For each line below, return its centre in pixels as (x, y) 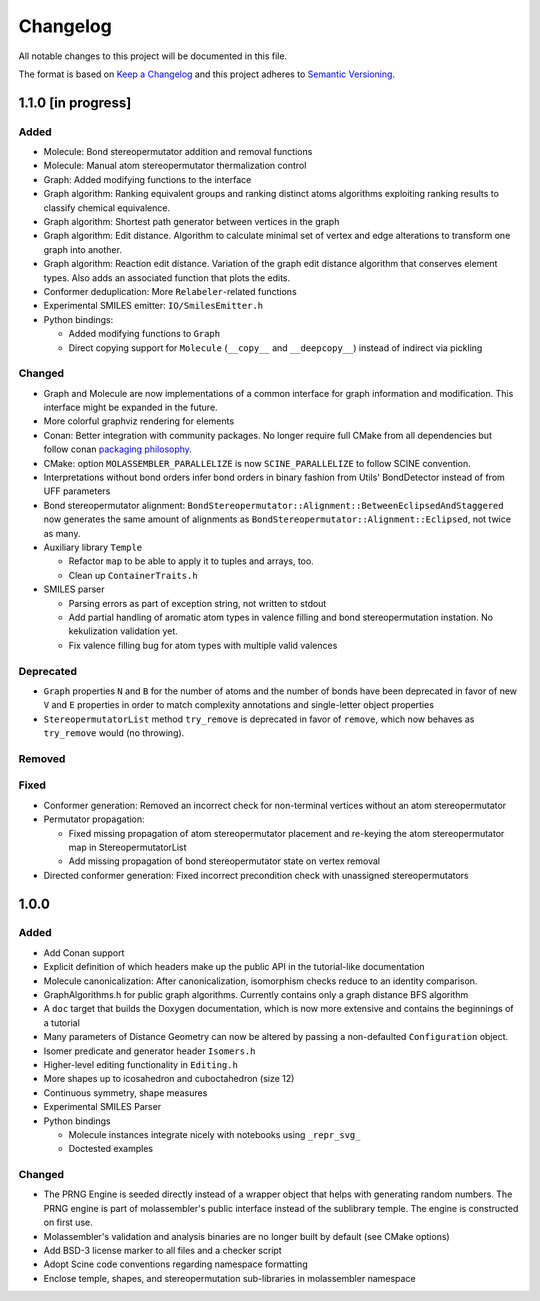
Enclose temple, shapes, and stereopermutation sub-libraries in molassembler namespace (229, 1278)
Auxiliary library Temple (93, 547)
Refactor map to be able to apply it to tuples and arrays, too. (191, 561)
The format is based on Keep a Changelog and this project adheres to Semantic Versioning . (206, 74)
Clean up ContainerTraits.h (133, 575)
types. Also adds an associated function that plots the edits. (167, 277)
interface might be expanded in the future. (131, 407)
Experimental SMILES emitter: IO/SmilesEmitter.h (153, 306)
